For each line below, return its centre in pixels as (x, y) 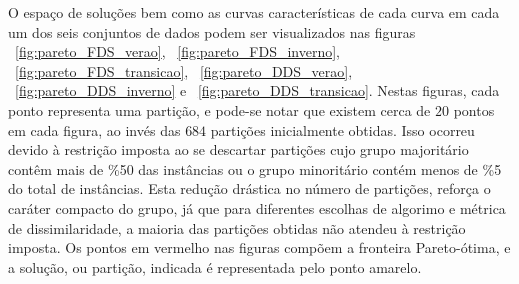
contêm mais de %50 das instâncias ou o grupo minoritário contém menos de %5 (255, 168)
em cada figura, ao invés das (94, 129)
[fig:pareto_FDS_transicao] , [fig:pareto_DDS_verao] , (184, 70)
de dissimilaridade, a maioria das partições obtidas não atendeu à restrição (237, 227)
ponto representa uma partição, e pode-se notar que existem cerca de (219, 109)
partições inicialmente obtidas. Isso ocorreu (342, 129)
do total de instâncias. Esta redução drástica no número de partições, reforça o (249, 188)
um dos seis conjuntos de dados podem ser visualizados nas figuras (212, 31)
